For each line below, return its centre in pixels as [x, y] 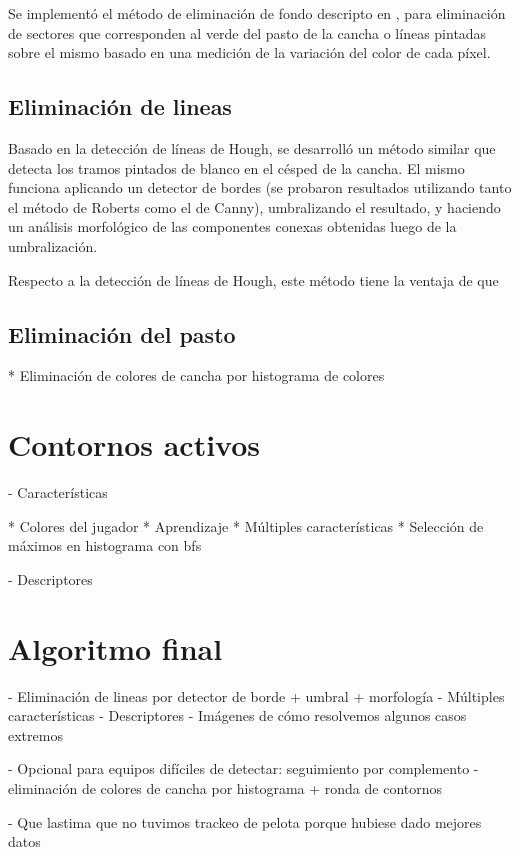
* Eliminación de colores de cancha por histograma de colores [196, 375]
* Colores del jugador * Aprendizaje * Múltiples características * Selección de [246, 525]
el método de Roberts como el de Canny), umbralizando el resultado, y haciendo [254, 206]
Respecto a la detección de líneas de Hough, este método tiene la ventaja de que [253, 279]
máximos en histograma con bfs [105, 545]
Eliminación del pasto [122, 333]
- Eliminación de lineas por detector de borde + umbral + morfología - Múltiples [256, 695]
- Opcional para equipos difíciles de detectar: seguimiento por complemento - [243, 768]
